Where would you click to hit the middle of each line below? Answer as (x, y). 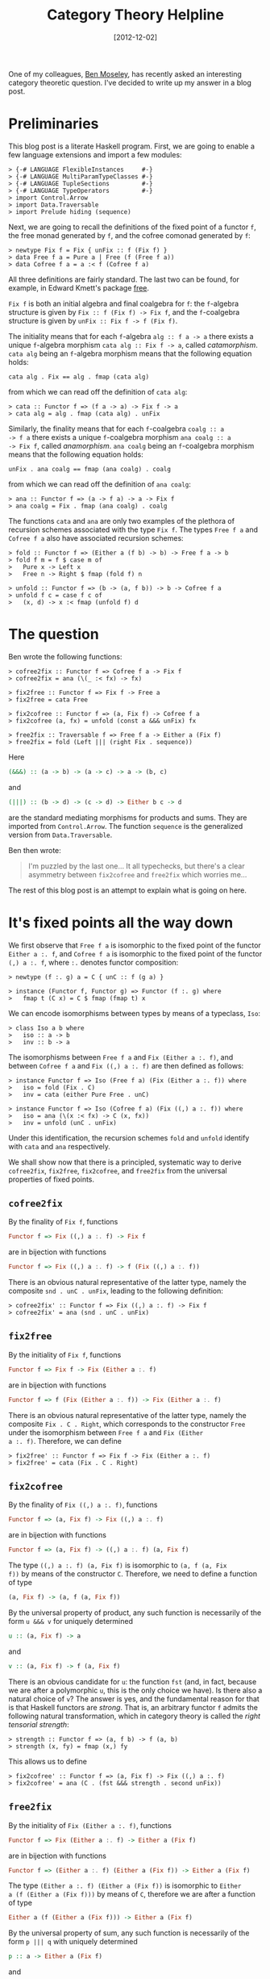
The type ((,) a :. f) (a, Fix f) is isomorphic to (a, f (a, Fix (118, 1565)
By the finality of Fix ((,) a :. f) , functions (83, 1505)
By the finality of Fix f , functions (63, 1222)
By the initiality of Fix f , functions (65, 1354)
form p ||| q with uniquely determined (73, 1942)
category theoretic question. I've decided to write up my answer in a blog (130, 82)
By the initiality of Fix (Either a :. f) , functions (90, 1825)
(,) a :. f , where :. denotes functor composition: (93, 962)
